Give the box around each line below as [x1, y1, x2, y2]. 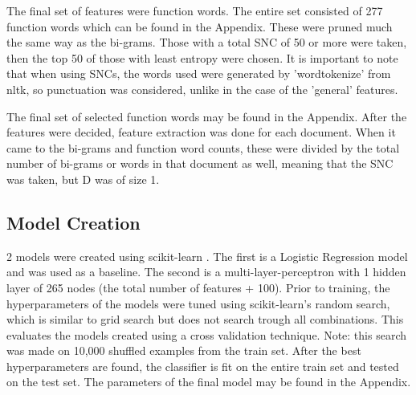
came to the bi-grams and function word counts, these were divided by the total [6, 139, 400, 156]
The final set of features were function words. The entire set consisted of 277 [6, 2, 383, 18]
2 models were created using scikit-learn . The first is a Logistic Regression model [6, 247, 408, 264]
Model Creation [6, 210, 141, 234]
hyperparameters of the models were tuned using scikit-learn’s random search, [6, 295, 390, 312]
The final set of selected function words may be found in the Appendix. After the [6, 108, 407, 124]
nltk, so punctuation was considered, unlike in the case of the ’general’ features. [6, 80, 398, 97]
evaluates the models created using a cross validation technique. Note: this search [6, 326, 406, 343]
